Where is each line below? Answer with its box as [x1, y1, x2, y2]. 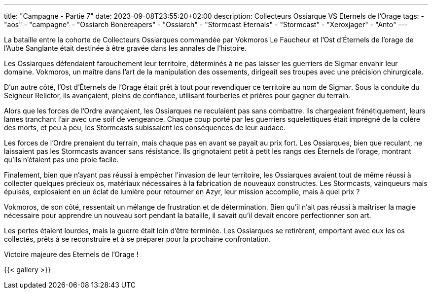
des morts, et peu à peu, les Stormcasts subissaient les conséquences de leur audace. [4, 123, 286, 132]
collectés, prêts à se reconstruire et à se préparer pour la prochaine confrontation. [4, 235, 271, 243]
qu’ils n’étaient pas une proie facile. [4, 155, 119, 164]
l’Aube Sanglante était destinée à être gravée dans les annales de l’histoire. [4, 44, 247, 52]
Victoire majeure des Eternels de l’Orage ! [4, 250, 139, 258]
